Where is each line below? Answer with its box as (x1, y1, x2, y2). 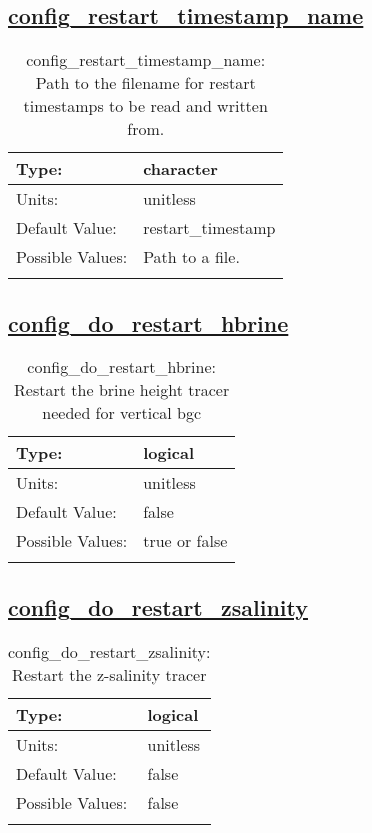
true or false (143, 529, 228, 553)
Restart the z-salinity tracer (12, 662, 207, 686)
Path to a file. (143, 245, 240, 269)
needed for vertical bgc (42, 401, 202, 425)
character (143, 157, 218, 181)
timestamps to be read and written (23, 94, 268, 118)
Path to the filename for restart (35, 71, 256, 95)
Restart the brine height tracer (14, 378, 230, 402)
